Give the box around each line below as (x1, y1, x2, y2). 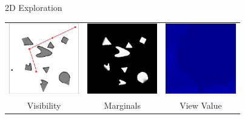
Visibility (27, 98, 61, 111)
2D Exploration (5, 1, 62, 13)
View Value (180, 98, 222, 111)
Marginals (104, 98, 141, 111)
